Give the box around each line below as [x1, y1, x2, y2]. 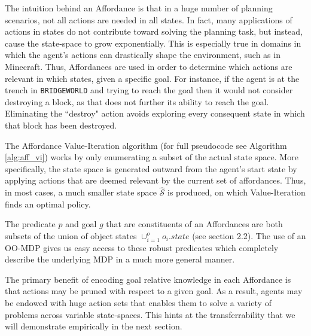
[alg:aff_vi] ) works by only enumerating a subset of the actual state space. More [5, 151, 298, 163]
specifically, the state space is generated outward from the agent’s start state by [5, 162, 297, 175]
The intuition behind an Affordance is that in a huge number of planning [5, 2, 273, 14]
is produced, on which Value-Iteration [167, 186, 306, 198]
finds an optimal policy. [5, 197, 91, 210]
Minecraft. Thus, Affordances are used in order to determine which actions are [5, 60, 292, 72]
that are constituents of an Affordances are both [106, 218, 283, 230]
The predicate [5, 218, 56, 230]
